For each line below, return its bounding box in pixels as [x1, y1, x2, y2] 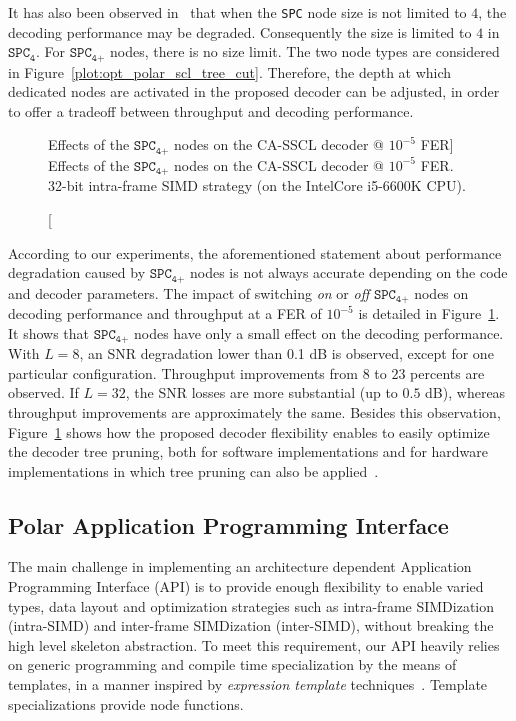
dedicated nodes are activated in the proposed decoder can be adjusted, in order [8, 81, 500, 102]
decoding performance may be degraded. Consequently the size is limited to [8, 21, 472, 42]
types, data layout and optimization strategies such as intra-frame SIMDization [8, 595, 495, 616]
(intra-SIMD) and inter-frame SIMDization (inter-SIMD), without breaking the [8, 615, 494, 636]
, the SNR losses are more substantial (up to [125, 382, 398, 403]
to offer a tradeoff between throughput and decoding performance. [8, 100, 414, 121]
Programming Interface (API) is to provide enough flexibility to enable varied [8, 576, 484, 597]
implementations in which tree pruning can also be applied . [8, 460, 379, 481]
